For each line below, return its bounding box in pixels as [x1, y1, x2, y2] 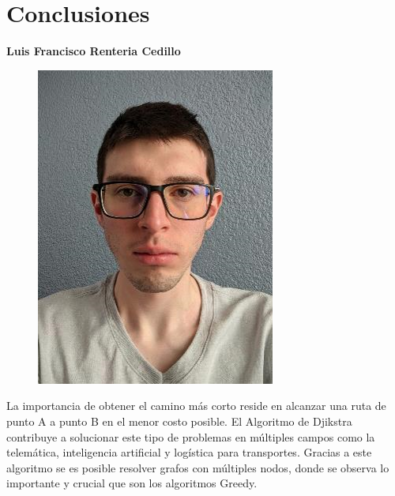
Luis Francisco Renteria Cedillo [6, 43, 181, 59]
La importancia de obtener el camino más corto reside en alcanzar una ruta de [6, 397, 386, 414]
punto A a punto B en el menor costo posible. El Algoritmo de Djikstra [6, 412, 352, 429]
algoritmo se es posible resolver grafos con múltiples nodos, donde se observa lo [6, 459, 389, 475]
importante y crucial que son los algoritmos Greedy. [6, 475, 258, 491]
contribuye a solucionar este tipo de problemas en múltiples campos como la [6, 428, 375, 445]
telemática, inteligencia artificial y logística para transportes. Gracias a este [6, 444, 372, 460]
